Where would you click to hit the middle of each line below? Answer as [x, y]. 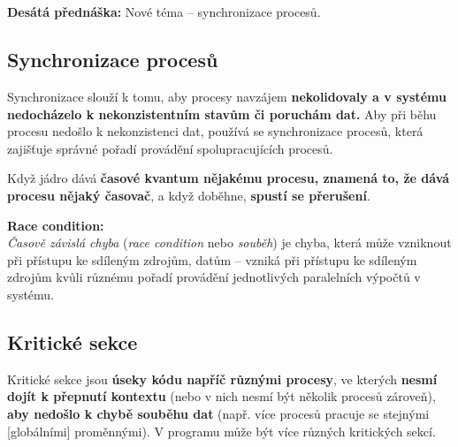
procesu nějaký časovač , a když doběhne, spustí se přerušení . [189, 195]
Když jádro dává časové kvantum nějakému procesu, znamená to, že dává [229, 178]
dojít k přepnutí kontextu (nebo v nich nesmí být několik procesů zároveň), [221, 396]
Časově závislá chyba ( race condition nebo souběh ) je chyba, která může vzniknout [229, 242]
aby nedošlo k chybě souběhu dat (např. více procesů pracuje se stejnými [218, 413]
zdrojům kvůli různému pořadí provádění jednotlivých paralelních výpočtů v [214, 277]
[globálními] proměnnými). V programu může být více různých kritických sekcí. [221, 431]
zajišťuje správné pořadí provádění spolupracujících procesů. [170, 148]
